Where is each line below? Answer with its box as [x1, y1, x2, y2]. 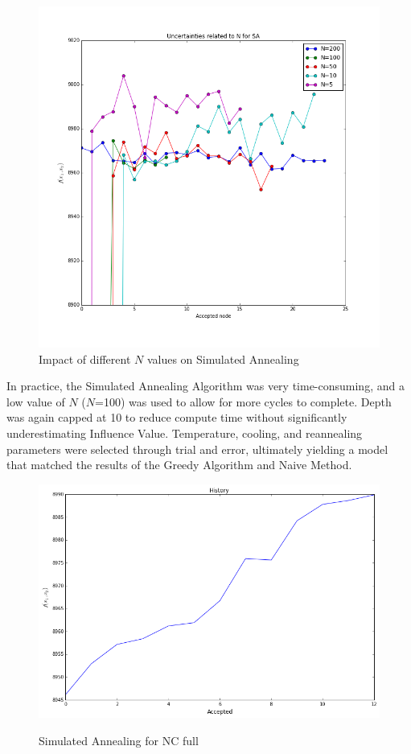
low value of [6, 393, 65, 410]
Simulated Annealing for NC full [39, 731, 199, 748]
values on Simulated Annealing [146, 350, 299, 367]
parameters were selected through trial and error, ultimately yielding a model [6, 440, 388, 457]
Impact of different [39, 350, 131, 367]
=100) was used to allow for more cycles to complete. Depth [95, 393, 392, 410]
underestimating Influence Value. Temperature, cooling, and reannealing [6, 424, 363, 441]
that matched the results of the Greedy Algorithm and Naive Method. [6, 456, 352, 473]
